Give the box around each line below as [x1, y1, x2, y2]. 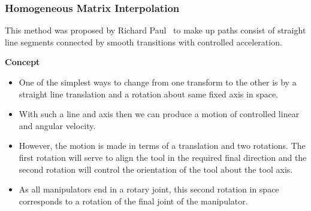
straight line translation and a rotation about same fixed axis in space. [19, 87, 278, 100]
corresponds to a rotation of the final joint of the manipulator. [19, 194, 248, 207]
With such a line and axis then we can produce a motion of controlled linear [19, 108, 300, 120]
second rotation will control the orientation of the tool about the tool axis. [19, 163, 293, 175]
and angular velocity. [19, 119, 96, 132]
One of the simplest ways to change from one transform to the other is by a [19, 76, 297, 88]
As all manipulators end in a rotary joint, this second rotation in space [19, 183, 279, 195]
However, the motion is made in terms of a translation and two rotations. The [19, 139, 306, 152]
